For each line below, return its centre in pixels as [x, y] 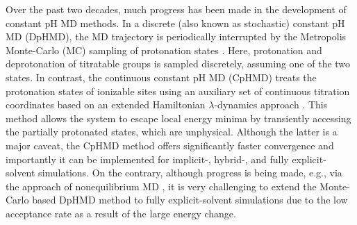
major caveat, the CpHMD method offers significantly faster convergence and [170, 145]
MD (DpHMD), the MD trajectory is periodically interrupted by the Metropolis [176, 36]
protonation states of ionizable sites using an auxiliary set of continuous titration [178, 91]
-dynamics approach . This [271, 105]
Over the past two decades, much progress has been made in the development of [176, 9]
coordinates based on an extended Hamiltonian [106, 105]
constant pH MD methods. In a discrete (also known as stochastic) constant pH [175, 23]
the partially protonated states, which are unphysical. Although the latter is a [172, 132]
